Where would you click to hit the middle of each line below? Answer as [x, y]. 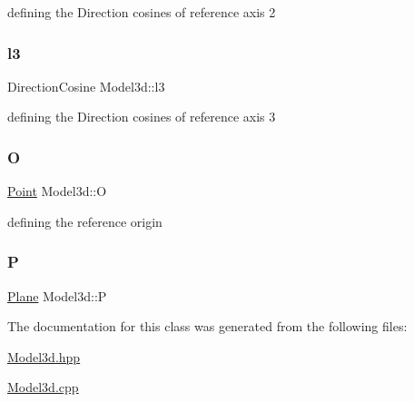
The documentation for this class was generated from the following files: [207, 326]
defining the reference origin [85, 221]
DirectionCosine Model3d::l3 [86, 86]
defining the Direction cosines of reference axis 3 [142, 117]
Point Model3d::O [57, 191]
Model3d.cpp [43, 387]
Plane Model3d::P [57, 295]
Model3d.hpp [44, 356]
